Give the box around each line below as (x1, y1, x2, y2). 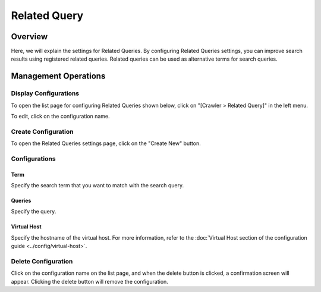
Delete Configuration (11, 258, 73, 266)
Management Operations (11, 71, 106, 81)
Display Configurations (11, 89, 80, 98)
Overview (11, 32, 48, 42)
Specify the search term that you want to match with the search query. (11, 182, 184, 189)
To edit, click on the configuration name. (11, 113, 110, 120)
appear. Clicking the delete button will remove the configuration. (11, 278, 169, 285)
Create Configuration (11, 127, 74, 136)
